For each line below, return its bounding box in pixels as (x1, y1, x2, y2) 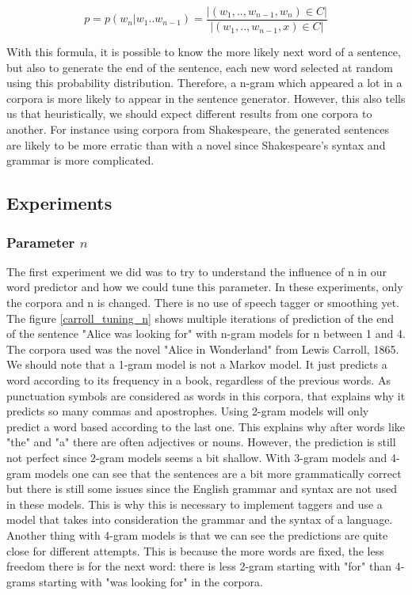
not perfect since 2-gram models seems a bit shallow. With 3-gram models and (6, 449, 387, 465)
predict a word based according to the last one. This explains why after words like (6, 418, 406, 434)
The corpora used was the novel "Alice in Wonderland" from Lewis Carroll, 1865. (6, 340, 399, 357)
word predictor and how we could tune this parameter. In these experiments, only (6, 279, 403, 295)
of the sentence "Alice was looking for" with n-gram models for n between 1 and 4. (6, 325, 406, 342)
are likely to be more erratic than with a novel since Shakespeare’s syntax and (6, 136, 386, 153)
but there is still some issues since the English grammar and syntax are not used (6, 480, 398, 497)
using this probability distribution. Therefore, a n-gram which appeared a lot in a (6, 74, 402, 91)
